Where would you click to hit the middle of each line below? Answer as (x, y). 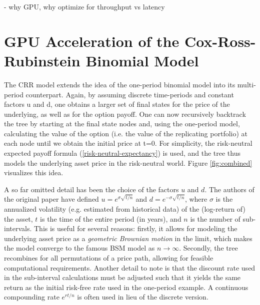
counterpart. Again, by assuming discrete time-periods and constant (130, 94)
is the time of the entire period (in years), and (111, 218)
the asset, (18, 218)
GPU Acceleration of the (92, 41)
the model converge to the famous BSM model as (79, 248)
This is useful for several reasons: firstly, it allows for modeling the (136, 228)
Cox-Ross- (220, 41)
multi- (246, 84)
